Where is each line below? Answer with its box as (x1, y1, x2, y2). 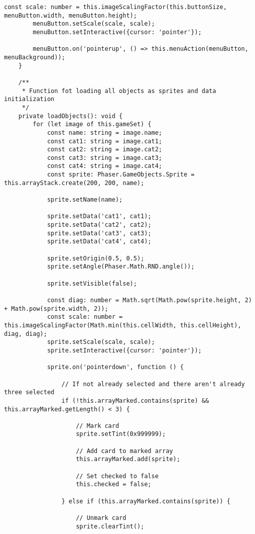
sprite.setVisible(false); (47, 280, 137, 287)
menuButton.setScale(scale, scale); (33, 20, 155, 28)
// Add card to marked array (76, 447, 173, 455)
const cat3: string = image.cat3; (47, 154, 162, 161)
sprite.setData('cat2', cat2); (47, 221, 152, 229)
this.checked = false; (76, 481, 152, 488)
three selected (4, 389, 55, 396)
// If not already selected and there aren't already (61, 380, 245, 388)
